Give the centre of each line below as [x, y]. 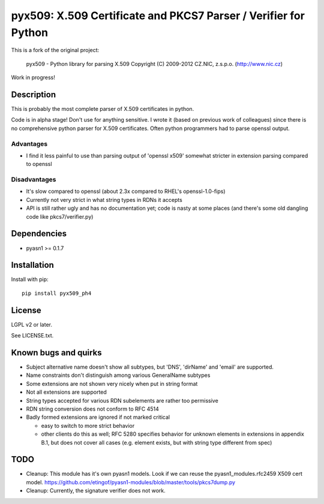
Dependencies [39, 234]
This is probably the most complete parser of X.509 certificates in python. [103, 109]
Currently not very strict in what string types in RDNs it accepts [104, 200]
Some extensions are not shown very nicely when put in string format [112, 384]
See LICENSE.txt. [32, 336]
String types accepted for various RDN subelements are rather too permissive [122, 400]
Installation [32, 265]
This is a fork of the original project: [55, 50]
